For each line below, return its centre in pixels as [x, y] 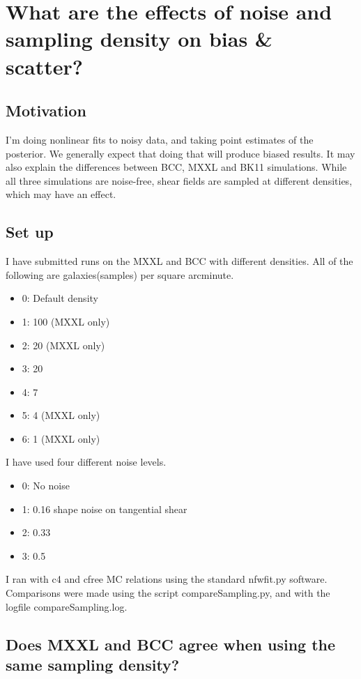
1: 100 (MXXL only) [66, 321]
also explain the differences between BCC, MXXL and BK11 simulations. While [176, 167]
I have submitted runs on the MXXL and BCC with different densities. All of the [179, 261]
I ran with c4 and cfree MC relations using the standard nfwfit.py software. [167, 579]
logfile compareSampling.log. [67, 606]
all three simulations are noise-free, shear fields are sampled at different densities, [179, 180]
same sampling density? [93, 664]
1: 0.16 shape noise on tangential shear [105, 509]
